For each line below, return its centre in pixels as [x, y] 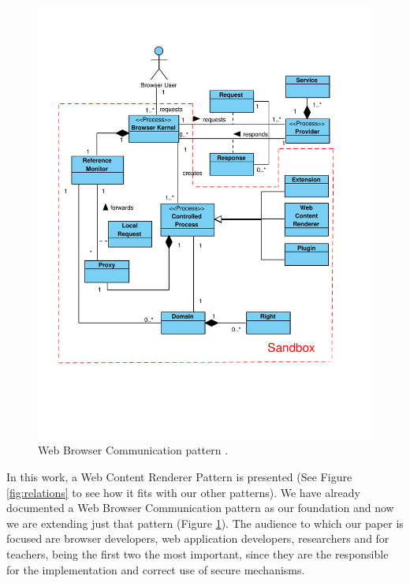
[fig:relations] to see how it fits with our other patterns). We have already [183, 492]
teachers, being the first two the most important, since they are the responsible [198, 554]
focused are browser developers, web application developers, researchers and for [198, 538]
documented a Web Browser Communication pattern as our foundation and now [200, 508]
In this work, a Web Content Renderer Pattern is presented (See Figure [179, 477]
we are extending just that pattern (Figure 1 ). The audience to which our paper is [205, 523]
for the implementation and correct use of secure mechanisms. [156, 569]
